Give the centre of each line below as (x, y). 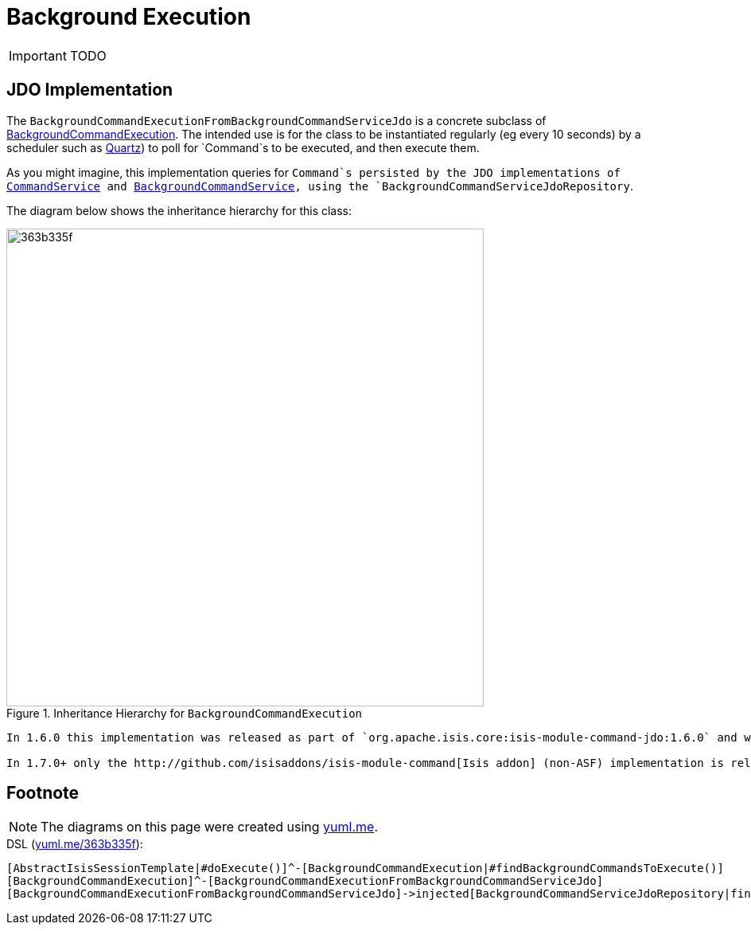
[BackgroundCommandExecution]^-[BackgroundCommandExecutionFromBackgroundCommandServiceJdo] (305, 881)
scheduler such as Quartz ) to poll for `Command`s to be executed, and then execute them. (243, 147)
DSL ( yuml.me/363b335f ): (75, 844)
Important (38, 55)
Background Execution (129, 17)
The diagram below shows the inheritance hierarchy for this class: (179, 210)
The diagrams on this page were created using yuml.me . (209, 827)
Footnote (43, 793)
